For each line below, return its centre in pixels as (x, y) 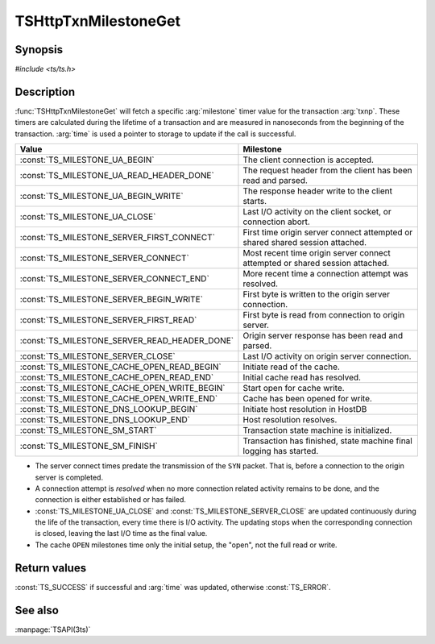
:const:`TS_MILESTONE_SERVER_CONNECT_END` (114, 279)
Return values (51, 568)
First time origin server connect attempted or (328, 232)
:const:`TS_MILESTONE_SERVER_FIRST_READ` (108, 320)
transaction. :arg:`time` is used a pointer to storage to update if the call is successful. (155, 134)
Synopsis (39, 50)
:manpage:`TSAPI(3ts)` (53, 629)
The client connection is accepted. (309, 160)
